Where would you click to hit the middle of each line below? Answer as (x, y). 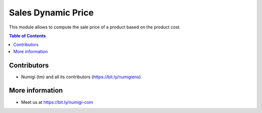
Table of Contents (27, 36)
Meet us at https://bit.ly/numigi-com (57, 102)
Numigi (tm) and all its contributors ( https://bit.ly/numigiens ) (81, 77)
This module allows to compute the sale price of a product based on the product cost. (95, 27)
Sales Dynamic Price (51, 13)
